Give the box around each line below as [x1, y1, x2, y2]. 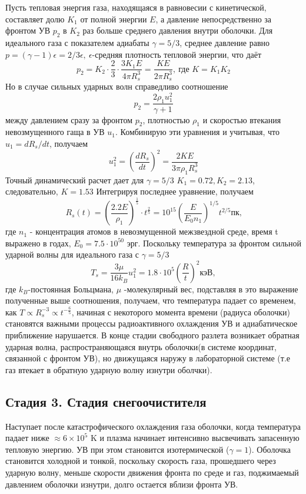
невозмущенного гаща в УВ [5, 126, 105, 138]
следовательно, [5, 185, 58, 197]
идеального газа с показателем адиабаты [5, 36, 149, 48]
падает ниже [5, 432, 49, 444]
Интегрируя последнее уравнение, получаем [96, 185, 254, 197]
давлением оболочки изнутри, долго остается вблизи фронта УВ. [5, 477, 238, 490]
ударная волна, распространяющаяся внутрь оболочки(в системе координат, [5, 340, 277, 353]
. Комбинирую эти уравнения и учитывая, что [115, 126, 280, 138]
